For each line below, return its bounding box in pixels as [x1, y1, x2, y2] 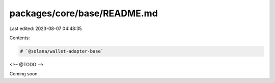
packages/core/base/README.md [9, 8, 158, 19]
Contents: [9, 35, 30, 41]
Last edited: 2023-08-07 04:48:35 [9, 25, 82, 32]
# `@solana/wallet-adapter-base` [20, 48, 104, 54]
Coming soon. [9, 71, 39, 77]
